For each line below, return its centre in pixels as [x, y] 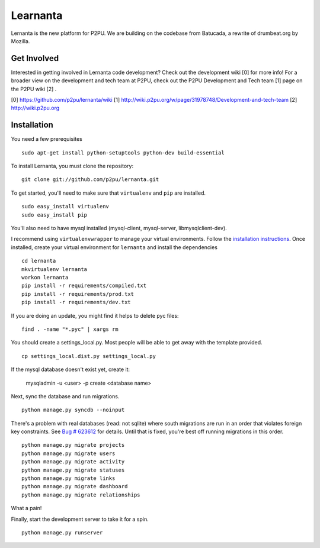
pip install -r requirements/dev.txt [76, 302]
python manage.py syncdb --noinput [73, 410]
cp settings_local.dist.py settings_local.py [89, 356]
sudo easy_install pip [55, 215]
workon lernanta [45, 277]
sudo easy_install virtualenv [65, 207]
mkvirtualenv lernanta [55, 269]
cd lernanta [39, 261]
